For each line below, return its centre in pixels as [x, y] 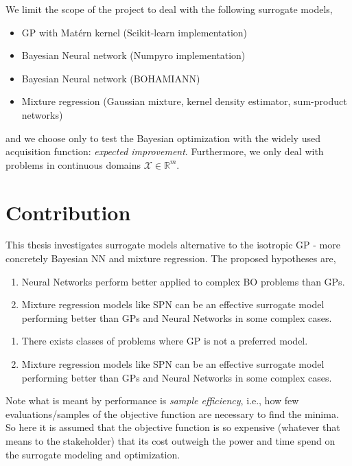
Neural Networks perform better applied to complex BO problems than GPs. [183, 281]
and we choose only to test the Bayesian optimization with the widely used [163, 138]
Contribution [68, 212]
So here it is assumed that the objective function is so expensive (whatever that [173, 427]
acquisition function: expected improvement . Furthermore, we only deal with [165, 151]
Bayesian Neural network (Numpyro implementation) [133, 55]
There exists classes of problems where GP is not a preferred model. [165, 341]
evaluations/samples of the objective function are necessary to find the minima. [172, 413]
